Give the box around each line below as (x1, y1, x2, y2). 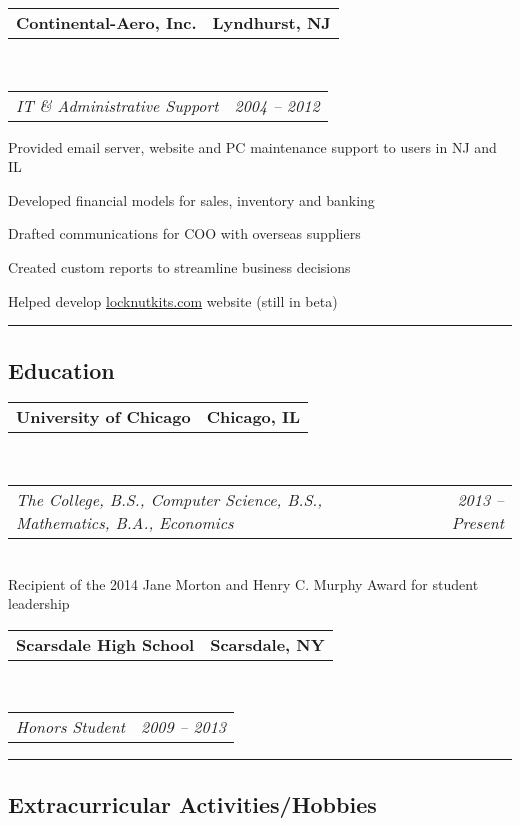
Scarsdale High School (16, 632, 195, 656)
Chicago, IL (206, 405, 301, 429)
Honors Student (16, 715, 125, 739)
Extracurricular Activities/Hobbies (8, 788, 377, 819)
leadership (8, 593, 70, 614)
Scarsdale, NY (210, 632, 325, 656)
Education (8, 354, 115, 385)
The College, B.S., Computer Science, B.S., (16, 487, 323, 511)
